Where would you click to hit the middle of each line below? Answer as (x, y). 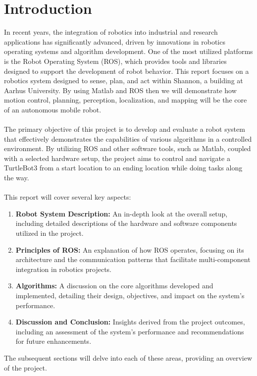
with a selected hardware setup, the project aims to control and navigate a (117, 158)
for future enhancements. (53, 341)
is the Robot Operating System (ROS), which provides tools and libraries (115, 61)
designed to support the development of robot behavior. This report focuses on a (127, 71)
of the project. (26, 367)
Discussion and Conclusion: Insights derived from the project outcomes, (130, 322)
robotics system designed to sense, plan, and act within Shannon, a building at (124, 81)
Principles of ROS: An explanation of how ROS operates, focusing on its (130, 249)
